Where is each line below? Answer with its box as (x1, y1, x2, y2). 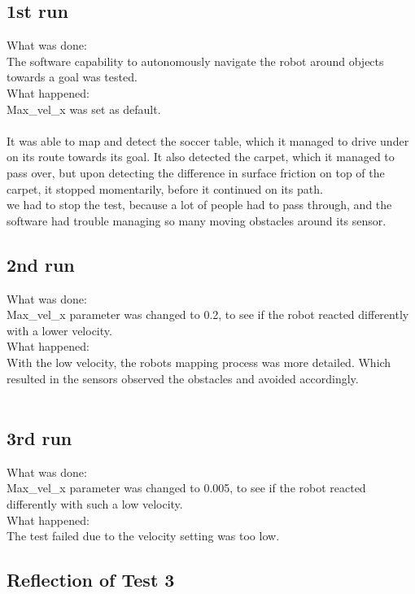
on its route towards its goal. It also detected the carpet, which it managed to (7, 148, 395, 165)
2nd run (7, 251, 75, 277)
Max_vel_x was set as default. (7, 100, 161, 117)
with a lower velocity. (7, 321, 112, 338)
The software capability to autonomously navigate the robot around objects (7, 52, 384, 69)
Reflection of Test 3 (7, 567, 175, 592)
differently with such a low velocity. (7, 496, 183, 513)
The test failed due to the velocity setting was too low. (7, 527, 280, 544)
